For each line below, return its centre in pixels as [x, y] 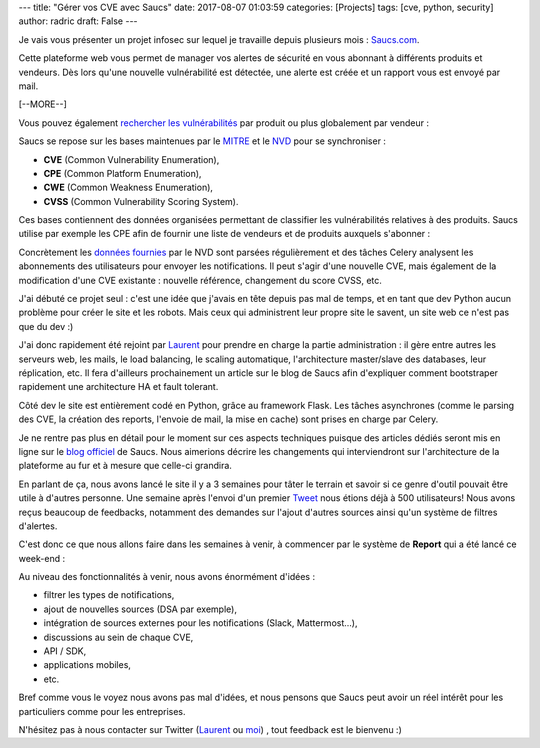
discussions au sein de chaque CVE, [118, 637]
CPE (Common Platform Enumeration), [122, 173]
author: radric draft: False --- [78, 21]
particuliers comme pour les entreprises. [102, 711]
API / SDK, [65, 651]
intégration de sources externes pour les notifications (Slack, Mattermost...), [200, 623]
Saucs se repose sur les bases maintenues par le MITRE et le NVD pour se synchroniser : [202, 141]
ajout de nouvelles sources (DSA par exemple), [140, 609]
